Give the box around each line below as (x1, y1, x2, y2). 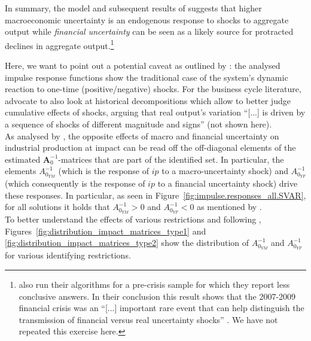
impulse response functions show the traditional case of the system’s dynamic (5, 71, 288, 83)
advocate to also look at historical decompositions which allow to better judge (5, 94, 291, 106)
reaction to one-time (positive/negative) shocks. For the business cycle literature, (5, 83, 301, 95)
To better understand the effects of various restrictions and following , (5, 213, 261, 226)
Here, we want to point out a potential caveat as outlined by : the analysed (5, 59, 280, 72)
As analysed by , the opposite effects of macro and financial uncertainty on (5, 129, 279, 142)
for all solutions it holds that (5, 200, 110, 213)
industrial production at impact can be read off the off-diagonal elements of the (5, 141, 296, 154)
